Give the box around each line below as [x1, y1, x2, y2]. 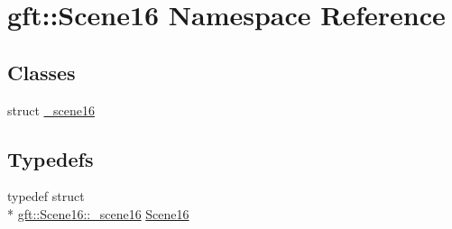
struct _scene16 [7, 100, 96, 119]
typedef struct [7, 187, 85, 206]
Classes [7, 58, 76, 86]
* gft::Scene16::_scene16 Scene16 [7, 204, 189, 223]
